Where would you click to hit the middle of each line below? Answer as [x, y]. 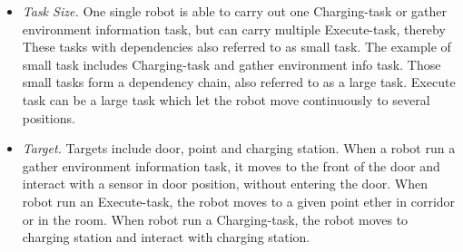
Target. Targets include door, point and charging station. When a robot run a [239, 148]
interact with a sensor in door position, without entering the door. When [225, 184]
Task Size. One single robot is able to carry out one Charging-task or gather [235, 11]
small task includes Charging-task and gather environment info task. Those [231, 64]
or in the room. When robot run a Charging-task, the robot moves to [215, 219]
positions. [49, 117]
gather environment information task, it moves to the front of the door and [231, 165]
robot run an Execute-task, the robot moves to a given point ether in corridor [239, 201]
